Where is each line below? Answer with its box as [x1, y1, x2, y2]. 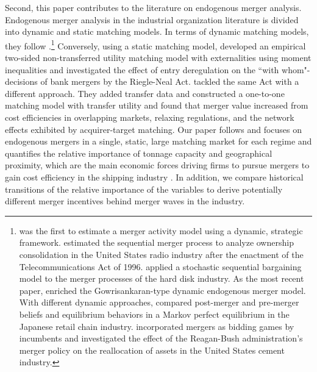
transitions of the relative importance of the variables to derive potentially [5, 182, 283, 195]
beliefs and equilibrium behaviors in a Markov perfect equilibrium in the [19, 307, 290, 320]
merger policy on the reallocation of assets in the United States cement [19, 343, 285, 356]
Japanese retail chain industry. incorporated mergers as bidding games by [19, 320, 294, 332]
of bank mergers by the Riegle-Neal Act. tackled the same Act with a [40, 75, 299, 88]
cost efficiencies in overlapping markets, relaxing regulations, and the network [5, 111, 294, 123]
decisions [5, 75, 38, 88]
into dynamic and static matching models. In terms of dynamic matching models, [5, 25, 309, 38]
